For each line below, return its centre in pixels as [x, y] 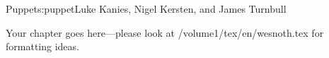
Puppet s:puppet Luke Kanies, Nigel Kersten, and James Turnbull [146, 8]
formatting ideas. [42, 46]
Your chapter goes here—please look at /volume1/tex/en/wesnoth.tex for [165, 32]
